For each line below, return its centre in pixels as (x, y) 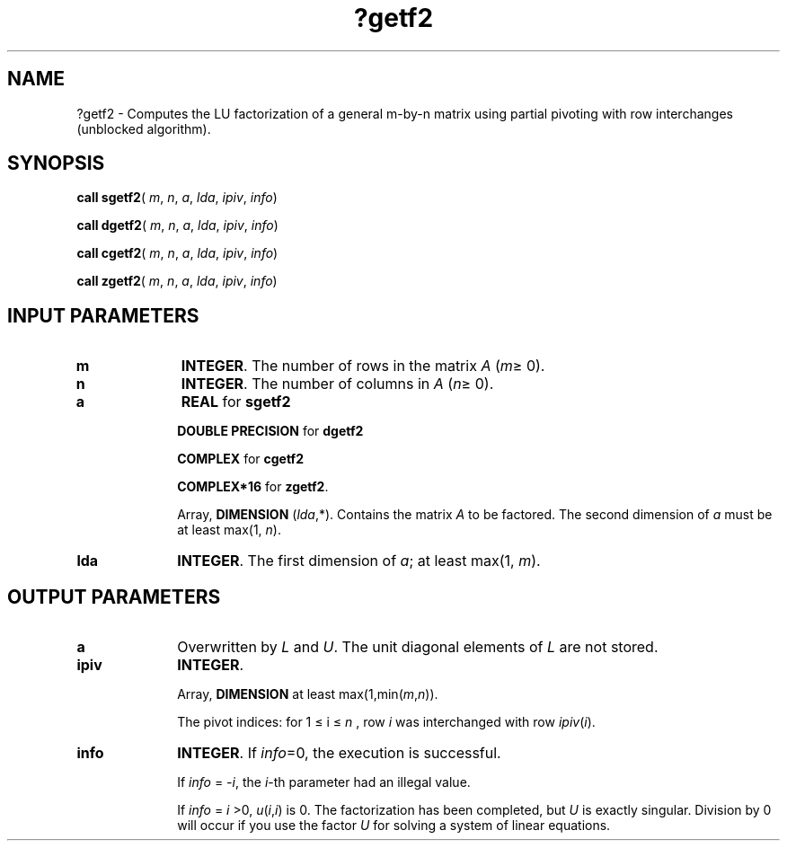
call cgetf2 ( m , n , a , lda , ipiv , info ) (177, 253)
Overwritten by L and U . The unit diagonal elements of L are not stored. (418, 647)
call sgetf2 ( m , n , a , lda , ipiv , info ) (177, 198)
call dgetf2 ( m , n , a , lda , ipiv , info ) (177, 225)
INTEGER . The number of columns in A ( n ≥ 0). (337, 384)
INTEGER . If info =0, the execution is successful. (339, 753)
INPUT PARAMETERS (103, 315)
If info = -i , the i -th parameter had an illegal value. (324, 782)
